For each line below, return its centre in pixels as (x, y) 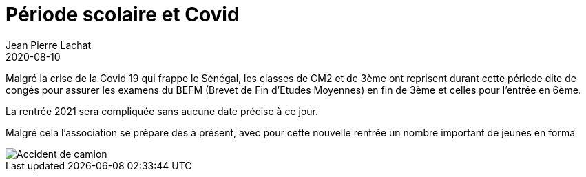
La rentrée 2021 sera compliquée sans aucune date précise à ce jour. (162, 111)
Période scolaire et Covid (123, 14)
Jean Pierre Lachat (48, 45)
